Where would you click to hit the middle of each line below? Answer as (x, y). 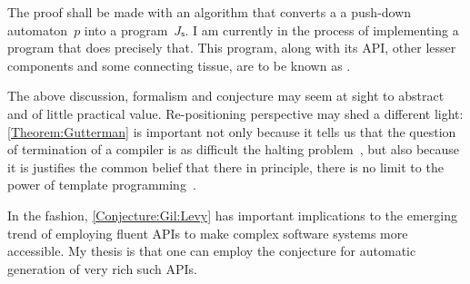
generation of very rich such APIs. (102, 268)
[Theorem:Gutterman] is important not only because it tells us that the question (232, 131)
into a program (126, 29)
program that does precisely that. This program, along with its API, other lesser (232, 48)
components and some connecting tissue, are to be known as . (179, 65)
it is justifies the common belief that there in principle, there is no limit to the (225, 166)
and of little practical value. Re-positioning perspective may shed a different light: (235, 113)
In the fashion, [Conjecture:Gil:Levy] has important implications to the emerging (232, 215)
